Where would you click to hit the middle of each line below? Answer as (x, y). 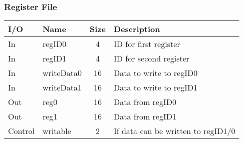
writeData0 (62, 73)
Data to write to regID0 (156, 73)
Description (137, 29)
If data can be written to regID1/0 (174, 131)
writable (57, 131)
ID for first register (147, 44)
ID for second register (152, 58)
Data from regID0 (145, 102)
